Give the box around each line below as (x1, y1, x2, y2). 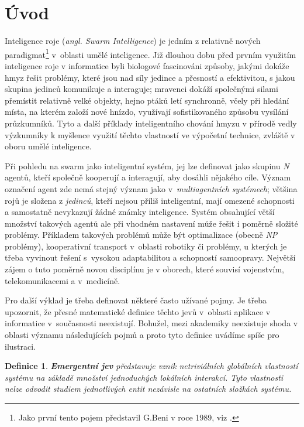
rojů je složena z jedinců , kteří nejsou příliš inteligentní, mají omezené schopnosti (5, 194, 295, 206)
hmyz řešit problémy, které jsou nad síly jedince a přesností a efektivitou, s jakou (5, 71, 295, 83)
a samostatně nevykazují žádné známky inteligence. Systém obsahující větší (5, 206, 275, 218)
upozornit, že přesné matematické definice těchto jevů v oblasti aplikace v (5, 305, 271, 317)
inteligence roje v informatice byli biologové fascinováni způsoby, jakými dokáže (5, 59, 289, 71)
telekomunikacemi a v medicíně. (5, 274, 120, 286)
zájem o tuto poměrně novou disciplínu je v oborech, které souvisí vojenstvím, (5, 263, 284, 275)
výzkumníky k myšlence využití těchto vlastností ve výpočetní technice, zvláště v (5, 128, 295, 141)
